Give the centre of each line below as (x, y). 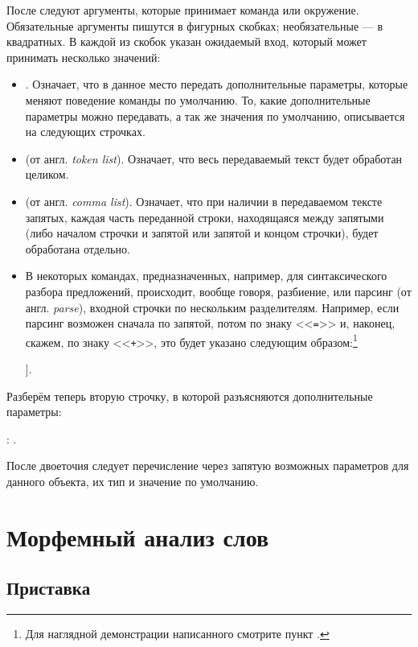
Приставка (49, 588)
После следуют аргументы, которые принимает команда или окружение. (183, 10)
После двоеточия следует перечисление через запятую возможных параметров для (208, 466)
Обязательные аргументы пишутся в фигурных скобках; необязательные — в (195, 25)
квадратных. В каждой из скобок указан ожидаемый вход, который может (186, 41)
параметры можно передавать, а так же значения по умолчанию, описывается (215, 115)
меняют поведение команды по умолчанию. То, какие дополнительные (198, 99)
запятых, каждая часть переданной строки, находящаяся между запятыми (205, 217)
